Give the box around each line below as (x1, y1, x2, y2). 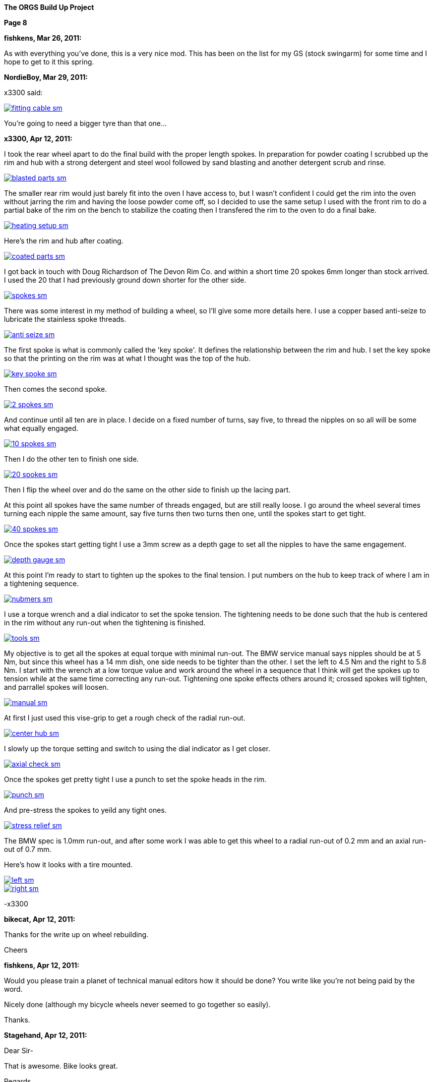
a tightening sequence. (4, 579, 79, 588)
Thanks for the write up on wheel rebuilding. (4, 930, 149, 939)
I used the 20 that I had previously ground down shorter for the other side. (4, 276, 247, 284)
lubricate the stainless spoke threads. (4, 315, 126, 323)
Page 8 (4, 18, 27, 27)
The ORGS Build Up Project (4, 3, 94, 11)
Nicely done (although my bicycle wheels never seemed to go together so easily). (4, 1000, 271, 1009)
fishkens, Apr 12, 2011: (4, 961, 80, 969)
